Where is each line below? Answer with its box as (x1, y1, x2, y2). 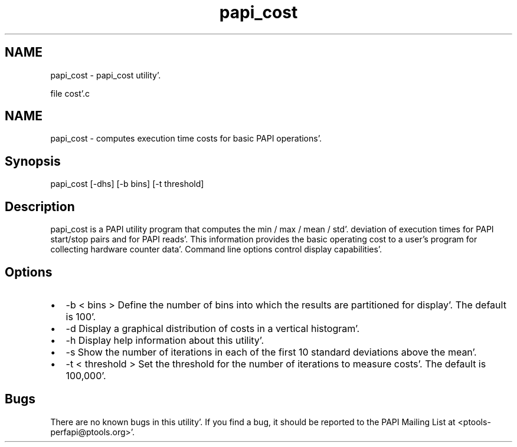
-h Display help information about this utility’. (66, 334, 264, 346)
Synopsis (5, 153, 61, 169)
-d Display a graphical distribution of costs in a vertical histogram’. (66, 322, 360, 334)
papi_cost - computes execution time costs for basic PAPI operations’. (50, 133, 322, 144)
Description (5, 199, 75, 214)
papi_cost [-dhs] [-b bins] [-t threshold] (50, 179, 204, 189)
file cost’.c (50, 88, 90, 98)
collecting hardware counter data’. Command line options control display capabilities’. (50, 244, 382, 255)
